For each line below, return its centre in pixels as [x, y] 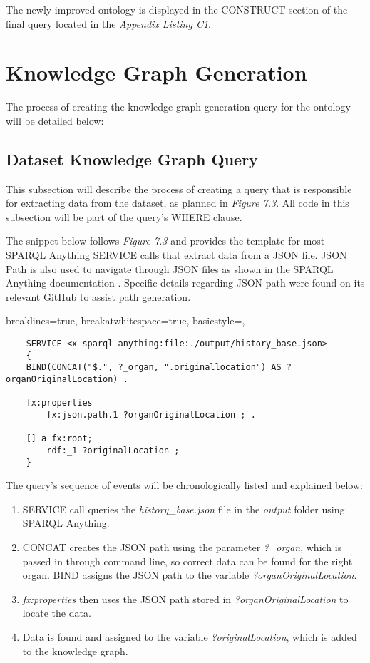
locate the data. [57, 613]
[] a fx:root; [59, 439]
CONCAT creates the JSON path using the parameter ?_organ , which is [182, 547]
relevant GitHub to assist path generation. [98, 296]
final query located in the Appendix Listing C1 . [108, 23]
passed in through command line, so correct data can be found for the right [187, 561]
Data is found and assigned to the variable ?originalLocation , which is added [190, 637]
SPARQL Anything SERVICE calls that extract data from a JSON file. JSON [176, 255]
